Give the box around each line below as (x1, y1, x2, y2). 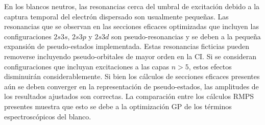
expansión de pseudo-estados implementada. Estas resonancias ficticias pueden (4, 41, 250, 52)
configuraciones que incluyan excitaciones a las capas (4, 61, 170, 71)
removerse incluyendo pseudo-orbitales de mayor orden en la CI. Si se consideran (4, 51, 257, 61)
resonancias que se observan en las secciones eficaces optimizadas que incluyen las (4, 21, 259, 32)
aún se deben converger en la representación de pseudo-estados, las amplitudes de (4, 81, 259, 91)
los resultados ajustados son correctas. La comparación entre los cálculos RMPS (4, 91, 254, 102)
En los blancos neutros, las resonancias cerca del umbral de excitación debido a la (4, 1, 260, 11)
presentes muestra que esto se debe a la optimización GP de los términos (4, 101, 232, 111)
